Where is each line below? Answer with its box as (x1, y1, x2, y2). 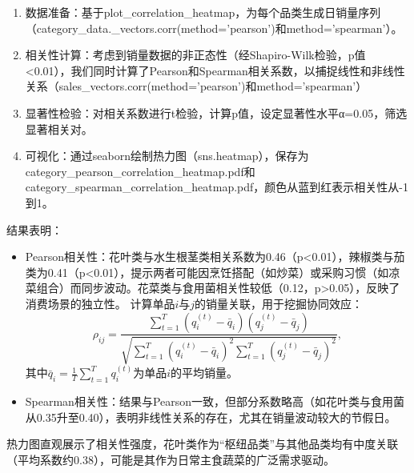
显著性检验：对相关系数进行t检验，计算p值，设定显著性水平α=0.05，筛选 (25, 104, 408, 121)
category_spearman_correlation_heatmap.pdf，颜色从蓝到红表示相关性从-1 (25, 178, 409, 195)
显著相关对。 (25, 120, 93, 137)
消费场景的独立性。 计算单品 (25, 295, 175, 311)
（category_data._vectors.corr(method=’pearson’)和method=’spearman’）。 (25, 19, 403, 36)
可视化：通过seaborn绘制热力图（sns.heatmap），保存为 (25, 147, 309, 164)
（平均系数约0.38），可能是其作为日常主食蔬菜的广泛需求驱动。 (6, 451, 335, 467)
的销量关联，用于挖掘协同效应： (195, 295, 364, 311)
